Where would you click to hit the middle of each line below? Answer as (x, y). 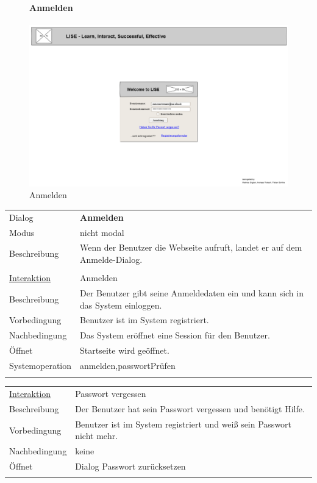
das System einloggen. (121, 305)
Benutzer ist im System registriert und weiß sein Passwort (183, 424)
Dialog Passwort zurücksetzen (130, 466)
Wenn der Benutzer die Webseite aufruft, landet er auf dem (191, 247)
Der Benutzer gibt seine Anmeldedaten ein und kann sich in (192, 292)
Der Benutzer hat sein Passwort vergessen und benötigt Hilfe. (190, 408)
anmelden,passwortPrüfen (128, 365)
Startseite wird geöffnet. (125, 350)
